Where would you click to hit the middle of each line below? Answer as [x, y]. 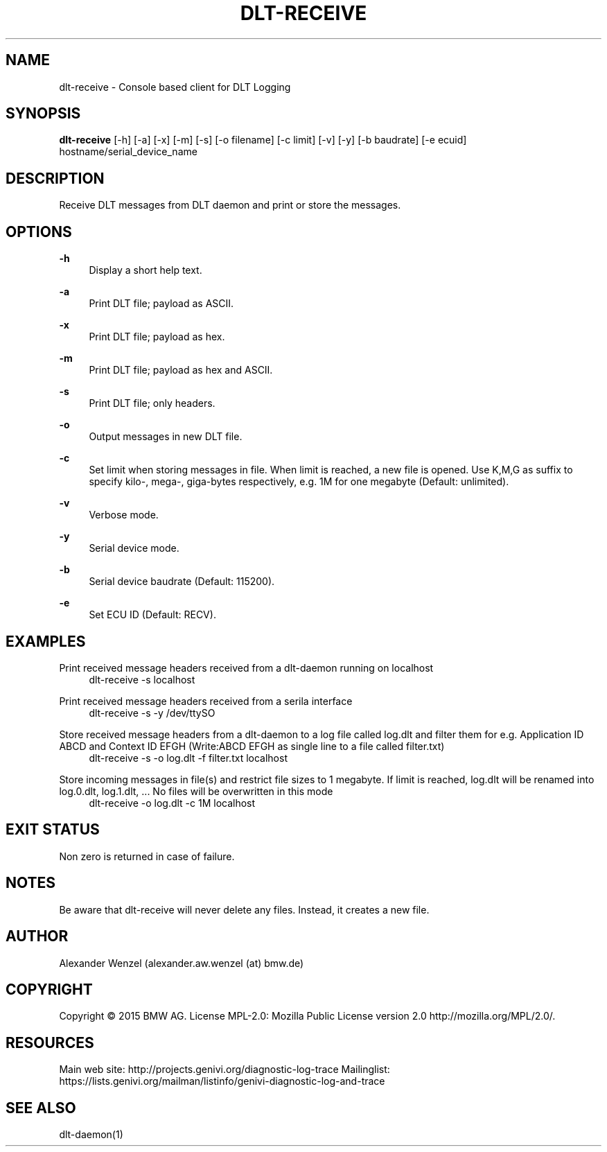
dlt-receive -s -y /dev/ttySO [152, 713]
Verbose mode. [124, 515]
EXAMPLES [46, 641]
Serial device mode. [134, 548]
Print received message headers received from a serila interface [206, 701]
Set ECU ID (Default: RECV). [152, 615]
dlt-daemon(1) [91, 1135]
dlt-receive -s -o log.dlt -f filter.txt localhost [188, 758]
